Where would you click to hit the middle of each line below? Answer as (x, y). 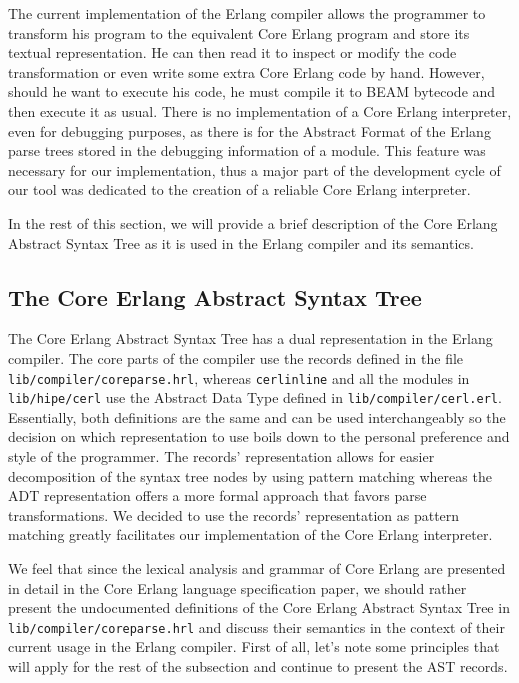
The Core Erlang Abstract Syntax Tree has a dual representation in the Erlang (250, 338)
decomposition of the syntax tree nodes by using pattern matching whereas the (250, 475)
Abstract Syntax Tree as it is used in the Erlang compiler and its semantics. (241, 242)
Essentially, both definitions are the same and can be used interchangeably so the (257, 416)
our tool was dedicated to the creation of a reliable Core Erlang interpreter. (239, 189)
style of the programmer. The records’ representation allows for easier (221, 456)
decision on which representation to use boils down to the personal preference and (259, 436)
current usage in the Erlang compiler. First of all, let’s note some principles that (254, 646)
